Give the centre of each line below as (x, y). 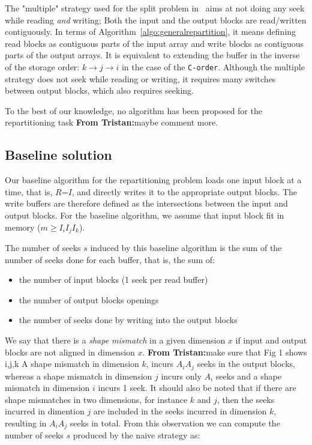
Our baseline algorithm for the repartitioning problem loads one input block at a (153, 180)
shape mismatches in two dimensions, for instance (96, 399)
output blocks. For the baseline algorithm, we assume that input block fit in (145, 215)
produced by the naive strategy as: (136, 435)
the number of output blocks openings (89, 299)
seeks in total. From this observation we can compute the (175, 423)
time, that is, (29, 191)
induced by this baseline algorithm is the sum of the (186, 248)
